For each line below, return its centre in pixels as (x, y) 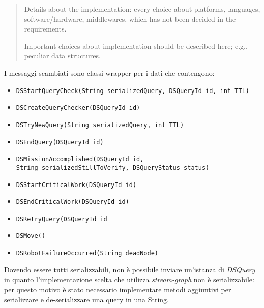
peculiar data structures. (62, 56)
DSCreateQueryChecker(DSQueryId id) (78, 108)
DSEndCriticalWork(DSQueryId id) (72, 202)
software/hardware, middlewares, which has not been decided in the (130, 19)
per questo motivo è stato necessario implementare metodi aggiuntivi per (118, 289)
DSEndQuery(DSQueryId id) (60, 142)
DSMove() (31, 236)
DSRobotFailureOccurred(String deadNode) (87, 253)
